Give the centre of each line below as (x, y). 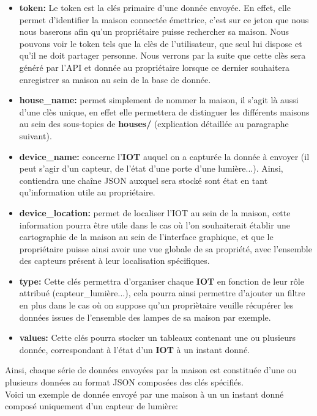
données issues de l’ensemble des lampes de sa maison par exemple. (145, 317)
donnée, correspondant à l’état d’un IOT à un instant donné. (134, 349)
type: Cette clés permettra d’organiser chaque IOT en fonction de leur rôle (162, 281)
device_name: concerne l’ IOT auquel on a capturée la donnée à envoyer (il (164, 156)
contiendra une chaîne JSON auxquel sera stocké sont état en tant (144, 180)
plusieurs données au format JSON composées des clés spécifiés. (124, 382)
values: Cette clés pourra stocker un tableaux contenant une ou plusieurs (157, 338)
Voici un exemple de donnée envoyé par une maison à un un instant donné (144, 394)
